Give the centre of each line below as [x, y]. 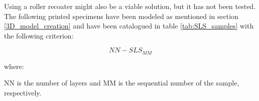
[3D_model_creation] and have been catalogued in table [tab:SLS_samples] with [129, 26]
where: [14, 66]
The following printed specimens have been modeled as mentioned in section [121, 16]
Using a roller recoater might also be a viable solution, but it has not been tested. [130, 6]
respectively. [23, 93]
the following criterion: [39, 35]
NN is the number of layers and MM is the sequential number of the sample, [122, 83]
